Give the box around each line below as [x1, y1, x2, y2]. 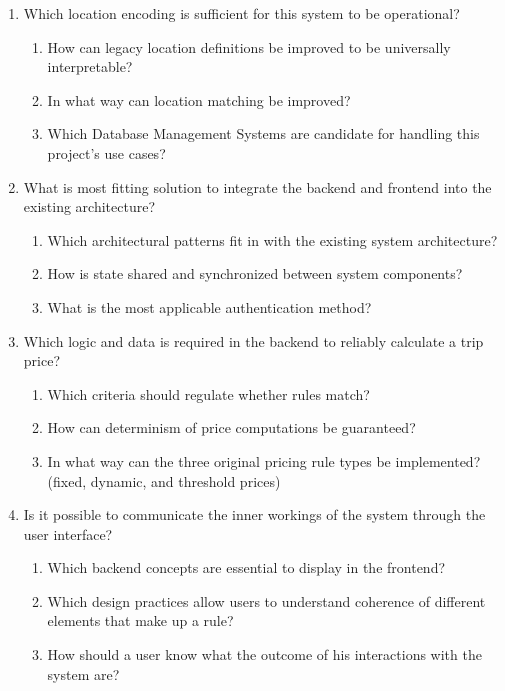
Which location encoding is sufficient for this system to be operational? [23, 3, 460, 23]
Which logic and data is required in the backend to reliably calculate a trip [23, 330, 484, 351]
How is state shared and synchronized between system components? [47, 263, 463, 284]
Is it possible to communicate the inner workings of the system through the [23, 504, 486, 525]
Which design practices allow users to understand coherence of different [47, 590, 486, 611]
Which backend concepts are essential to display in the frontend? [47, 557, 446, 578]
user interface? [23, 523, 113, 544]
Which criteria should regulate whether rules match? [47, 383, 370, 404]
